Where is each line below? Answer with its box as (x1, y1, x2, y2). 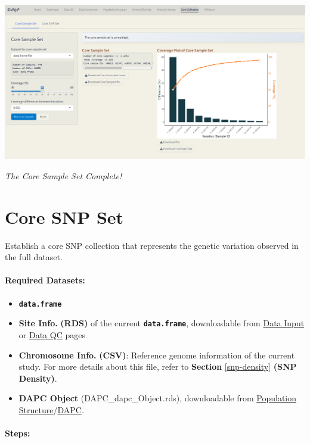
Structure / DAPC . (18, 403, 84, 416)
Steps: (5, 427, 30, 439)
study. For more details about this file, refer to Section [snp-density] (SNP (18, 360, 297, 373)
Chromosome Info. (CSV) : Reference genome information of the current (18, 348, 295, 361)
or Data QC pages (18, 328, 85, 341)
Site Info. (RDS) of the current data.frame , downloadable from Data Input (18, 317, 305, 329)
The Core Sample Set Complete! (5, 169, 122, 182)
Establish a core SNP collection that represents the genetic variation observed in (5, 239, 299, 251)
